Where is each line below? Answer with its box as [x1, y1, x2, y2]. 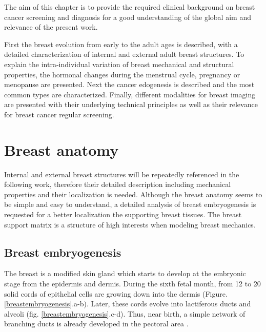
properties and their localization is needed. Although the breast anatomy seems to [4, 189, 262, 199]
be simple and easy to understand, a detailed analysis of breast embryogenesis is [4, 199, 256, 210]
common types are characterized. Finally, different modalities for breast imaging [4, 89, 256, 99]
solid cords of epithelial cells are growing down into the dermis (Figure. [4, 288, 228, 299]
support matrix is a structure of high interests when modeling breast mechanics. [4, 219, 256, 230]
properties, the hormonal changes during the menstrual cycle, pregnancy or [4, 69, 240, 79]
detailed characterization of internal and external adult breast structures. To [4, 49, 244, 59]
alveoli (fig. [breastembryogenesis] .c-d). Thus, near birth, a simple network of [4, 308, 245, 319]
